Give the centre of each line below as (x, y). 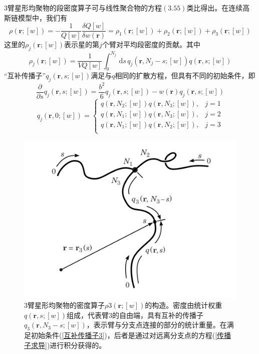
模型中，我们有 (42, 17)
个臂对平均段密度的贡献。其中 (151, 44)
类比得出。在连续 (215, 8)
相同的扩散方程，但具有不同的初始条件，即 (185, 75)
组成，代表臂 (88, 315)
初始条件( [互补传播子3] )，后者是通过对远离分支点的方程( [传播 (131, 335)
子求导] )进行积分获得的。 (65, 345)
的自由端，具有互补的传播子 (158, 315)
